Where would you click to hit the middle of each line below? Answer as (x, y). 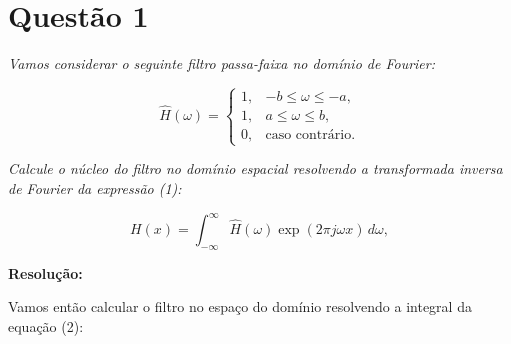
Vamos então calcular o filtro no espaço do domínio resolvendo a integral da (240, 306)
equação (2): (46, 325)
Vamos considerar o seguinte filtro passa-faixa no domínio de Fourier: (221, 63)
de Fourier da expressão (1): (95, 187)
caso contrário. (310, 135)
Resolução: (45, 272)
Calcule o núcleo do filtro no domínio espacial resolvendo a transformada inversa (255, 168)
